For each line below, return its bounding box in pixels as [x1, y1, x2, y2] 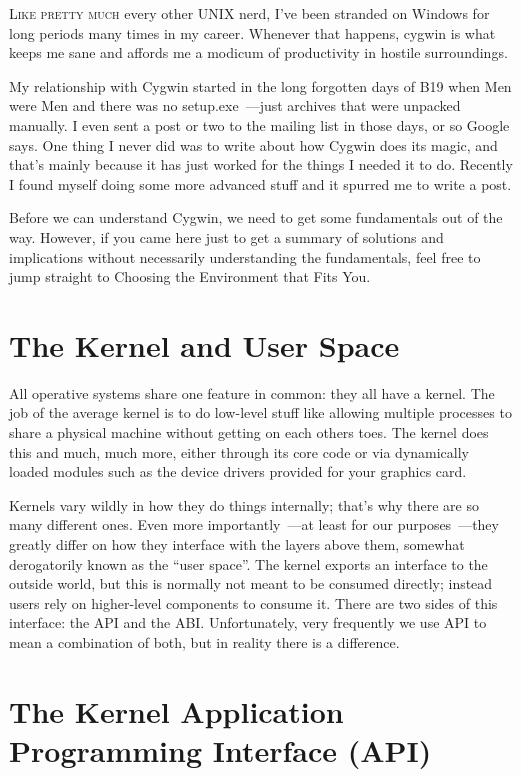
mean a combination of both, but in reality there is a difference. [9, 631, 400, 652]
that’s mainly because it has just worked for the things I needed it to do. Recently [9, 154, 513, 175]
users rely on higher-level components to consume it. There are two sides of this [9, 592, 498, 613]
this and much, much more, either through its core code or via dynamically [9, 441, 470, 462]
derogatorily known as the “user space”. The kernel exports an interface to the [9, 553, 488, 574]
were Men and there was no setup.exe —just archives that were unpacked [9, 95, 461, 116]
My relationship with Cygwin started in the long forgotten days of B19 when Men [9, 75, 512, 96]
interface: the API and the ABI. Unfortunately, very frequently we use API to [9, 612, 487, 633]
